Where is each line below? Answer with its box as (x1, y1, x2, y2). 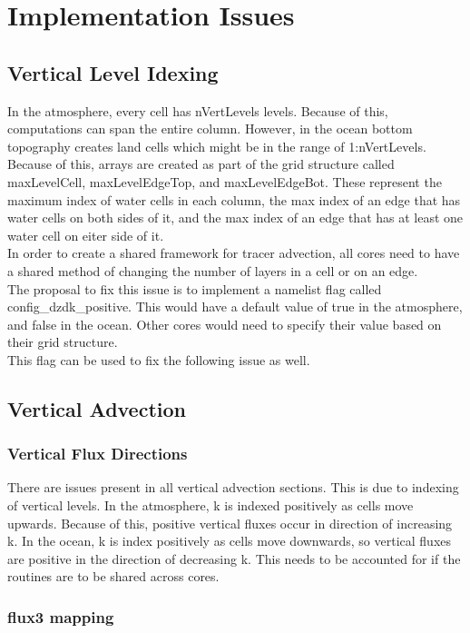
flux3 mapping (7, 605, 114, 628)
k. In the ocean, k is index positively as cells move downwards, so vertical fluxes (7, 531, 452, 550)
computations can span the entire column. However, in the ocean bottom (7, 119, 413, 138)
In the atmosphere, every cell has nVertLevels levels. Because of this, (7, 101, 388, 120)
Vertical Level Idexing (7, 58, 219, 86)
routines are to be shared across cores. (7, 567, 220, 586)
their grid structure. (7, 332, 118, 351)
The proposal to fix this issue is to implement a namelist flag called (7, 279, 382, 298)
